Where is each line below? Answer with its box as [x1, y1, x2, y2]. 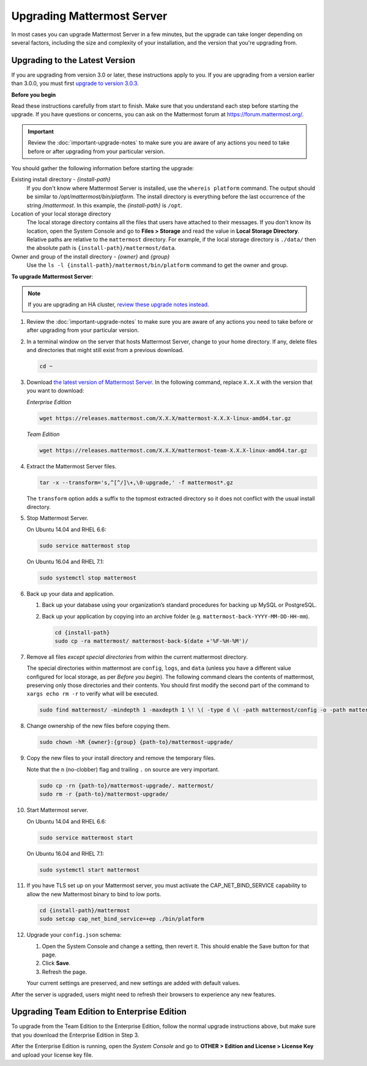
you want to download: [26, 387, 84, 394]
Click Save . [42, 959, 71, 967]
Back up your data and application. [26, 590, 114, 597]
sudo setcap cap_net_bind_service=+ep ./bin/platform [39, 915, 204, 923]
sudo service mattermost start [39, 834, 134, 841]
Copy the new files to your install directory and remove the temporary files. [26, 754, 216, 762]
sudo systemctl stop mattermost [39, 574, 137, 581]
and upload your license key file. [11, 1051, 94, 1059]
